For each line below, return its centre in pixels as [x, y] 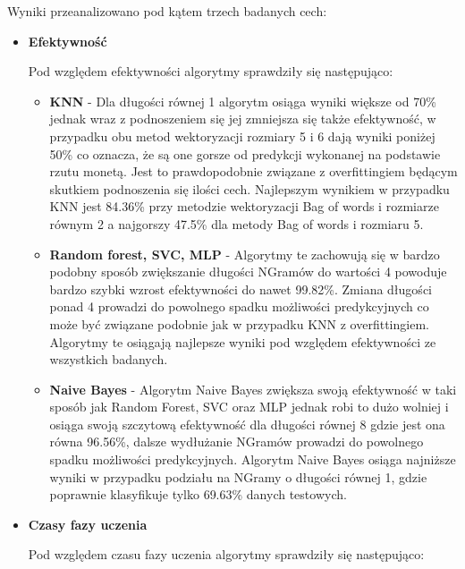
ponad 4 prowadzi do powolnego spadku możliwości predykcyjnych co [239, 306]
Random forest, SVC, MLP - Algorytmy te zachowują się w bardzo [245, 254]
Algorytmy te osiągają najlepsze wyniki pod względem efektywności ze [243, 341]
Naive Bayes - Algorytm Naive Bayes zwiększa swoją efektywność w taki [253, 389]
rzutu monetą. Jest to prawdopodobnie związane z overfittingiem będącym [254, 171]
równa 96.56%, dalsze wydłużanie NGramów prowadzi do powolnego [237, 442]
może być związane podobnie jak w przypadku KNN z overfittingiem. [239, 323]
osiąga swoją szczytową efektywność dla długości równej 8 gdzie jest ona [247, 424]
